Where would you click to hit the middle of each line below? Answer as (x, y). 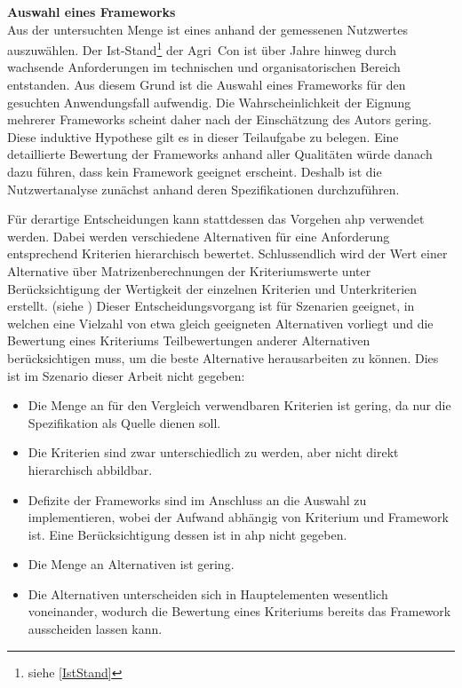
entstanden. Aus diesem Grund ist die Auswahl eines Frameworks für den (207, 85)
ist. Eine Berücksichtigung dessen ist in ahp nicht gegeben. (187, 534)
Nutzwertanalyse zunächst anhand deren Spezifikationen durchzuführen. (203, 189)
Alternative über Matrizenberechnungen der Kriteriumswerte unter (189, 270)
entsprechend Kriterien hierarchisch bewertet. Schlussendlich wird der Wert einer (227, 253)
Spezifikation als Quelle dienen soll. (124, 422)
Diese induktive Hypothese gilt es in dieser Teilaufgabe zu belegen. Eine (203, 136)
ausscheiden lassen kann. (95, 629)
